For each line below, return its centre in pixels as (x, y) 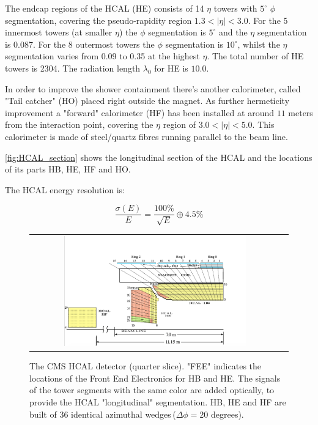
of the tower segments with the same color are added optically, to (152, 390)
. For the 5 (268, 20)
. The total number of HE (255, 56)
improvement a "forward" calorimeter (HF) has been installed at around (140, 112)
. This (263, 124)
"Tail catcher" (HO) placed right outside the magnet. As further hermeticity (147, 101)
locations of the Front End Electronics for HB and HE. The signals (155, 378)
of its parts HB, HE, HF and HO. (68, 169)
